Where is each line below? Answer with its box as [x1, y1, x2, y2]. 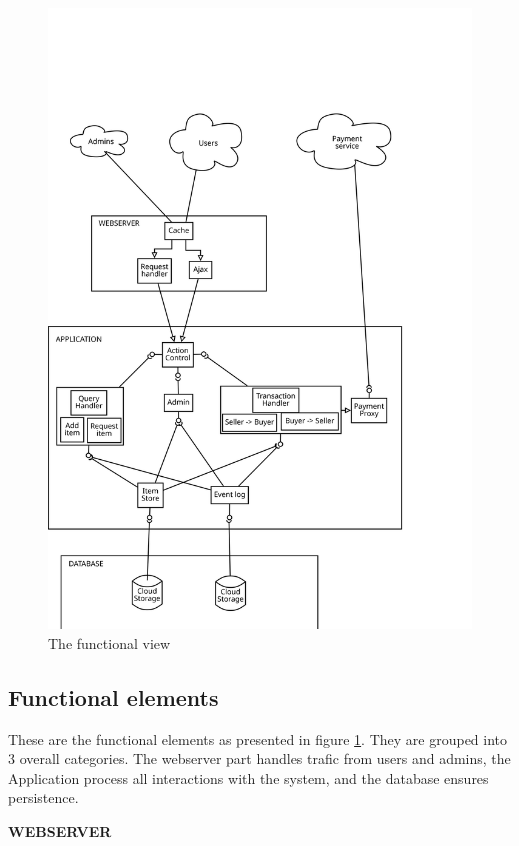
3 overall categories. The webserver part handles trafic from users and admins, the [8, 748, 511, 769]
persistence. [8, 787, 79, 808]
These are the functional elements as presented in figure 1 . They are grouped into [8, 728, 508, 749]
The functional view [48, 632, 171, 653]
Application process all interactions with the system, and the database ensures [8, 767, 489, 788]
